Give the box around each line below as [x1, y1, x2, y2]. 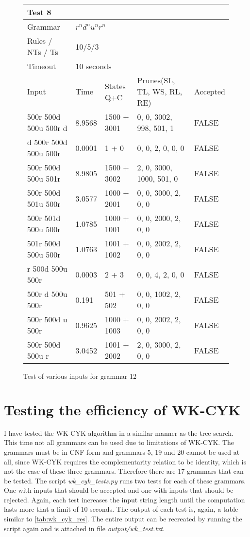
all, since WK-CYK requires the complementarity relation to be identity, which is [4, 456, 246, 466]
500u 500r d [27, 122, 67, 133]
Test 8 [27, 6, 51, 18]
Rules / [27, 35, 52, 46]
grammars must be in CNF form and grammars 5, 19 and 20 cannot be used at [4, 446, 240, 457]
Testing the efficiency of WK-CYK [4, 399, 241, 419]
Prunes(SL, [137, 74, 175, 86]
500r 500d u [27, 314, 67, 325]
